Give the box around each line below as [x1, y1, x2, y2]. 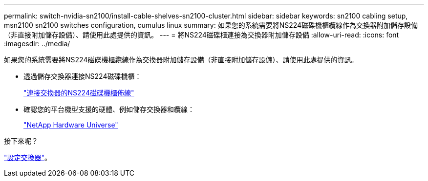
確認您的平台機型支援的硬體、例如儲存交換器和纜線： [23, 105, 194, 113]
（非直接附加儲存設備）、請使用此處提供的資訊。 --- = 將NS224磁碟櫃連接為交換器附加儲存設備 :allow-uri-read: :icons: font [4, 31, 399, 39]
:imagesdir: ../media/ [4, 39, 70, 48]
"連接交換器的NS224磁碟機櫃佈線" [23, 89, 134, 97]
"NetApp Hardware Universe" [23, 121, 118, 129]
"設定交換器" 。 [4, 153, 52, 162]
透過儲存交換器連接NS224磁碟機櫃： [23, 72, 142, 80]
